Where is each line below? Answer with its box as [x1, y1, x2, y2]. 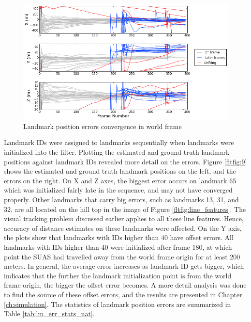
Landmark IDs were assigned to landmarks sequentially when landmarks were [4, 137, 234, 147]
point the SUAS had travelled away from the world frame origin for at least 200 [4, 251, 240, 261]
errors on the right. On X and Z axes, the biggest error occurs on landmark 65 [4, 175, 236, 185]
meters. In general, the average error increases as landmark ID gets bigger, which [4, 261, 244, 271]
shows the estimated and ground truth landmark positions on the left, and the [4, 166, 236, 176]
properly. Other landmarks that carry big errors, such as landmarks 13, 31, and [4, 194, 239, 205]
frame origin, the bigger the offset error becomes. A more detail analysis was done [4, 280, 247, 290]
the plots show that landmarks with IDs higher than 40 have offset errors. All [4, 232, 234, 242]
